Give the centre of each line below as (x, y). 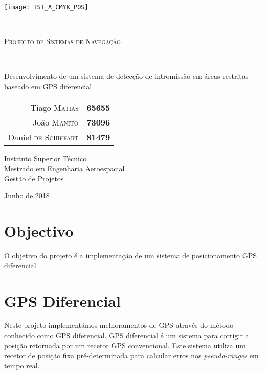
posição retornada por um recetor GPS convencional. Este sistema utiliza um (125, 345)
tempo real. (22, 365)
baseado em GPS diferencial (48, 86)
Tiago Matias (54, 107)
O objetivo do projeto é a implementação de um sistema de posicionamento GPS (131, 255)
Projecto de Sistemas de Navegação (62, 41)
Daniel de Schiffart (43, 137)
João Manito (56, 122)
